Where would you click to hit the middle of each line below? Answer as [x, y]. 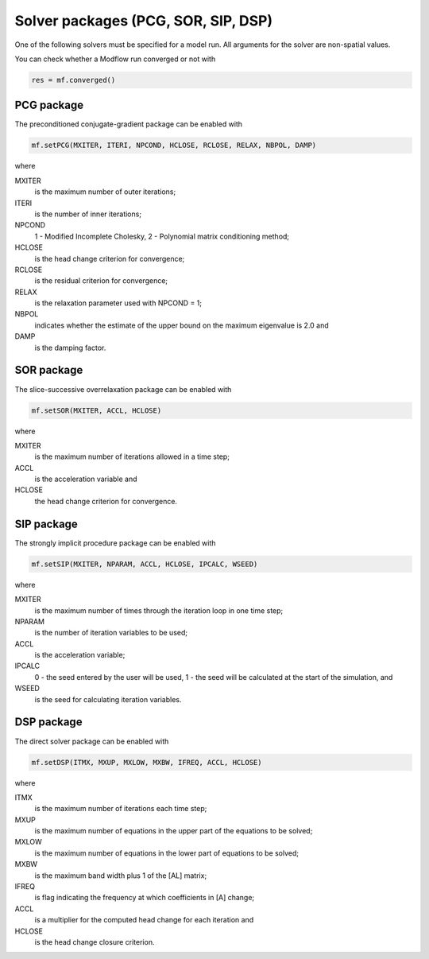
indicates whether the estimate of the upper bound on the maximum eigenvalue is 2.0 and [182, 325]
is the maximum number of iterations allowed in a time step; [132, 456]
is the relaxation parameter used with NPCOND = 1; [118, 303]
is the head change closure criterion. [95, 942]
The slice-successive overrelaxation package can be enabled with [123, 389]
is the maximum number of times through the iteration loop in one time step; [159, 610]
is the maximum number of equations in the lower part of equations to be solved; [167, 853]
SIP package [46, 524]
